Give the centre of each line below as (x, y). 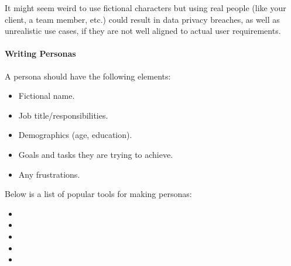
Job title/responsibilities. (63, 115)
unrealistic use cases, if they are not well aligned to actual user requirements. (143, 31)
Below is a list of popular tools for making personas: (98, 194)
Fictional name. (47, 96)
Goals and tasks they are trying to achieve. (96, 154)
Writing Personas (40, 53)
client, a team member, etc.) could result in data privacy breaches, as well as (142, 19)
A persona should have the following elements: (88, 76)
